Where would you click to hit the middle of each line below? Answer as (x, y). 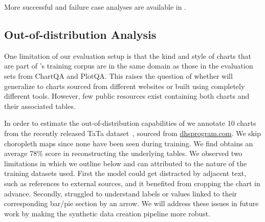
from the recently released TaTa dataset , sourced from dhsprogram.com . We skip (132, 133)
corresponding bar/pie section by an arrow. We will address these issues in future (131, 203)
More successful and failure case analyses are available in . (95, 7)
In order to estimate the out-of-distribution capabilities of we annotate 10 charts (130, 123)
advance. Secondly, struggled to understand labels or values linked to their (121, 193)
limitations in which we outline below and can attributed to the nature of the (126, 163)
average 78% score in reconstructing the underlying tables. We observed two (123, 153)
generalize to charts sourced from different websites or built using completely (125, 86)
